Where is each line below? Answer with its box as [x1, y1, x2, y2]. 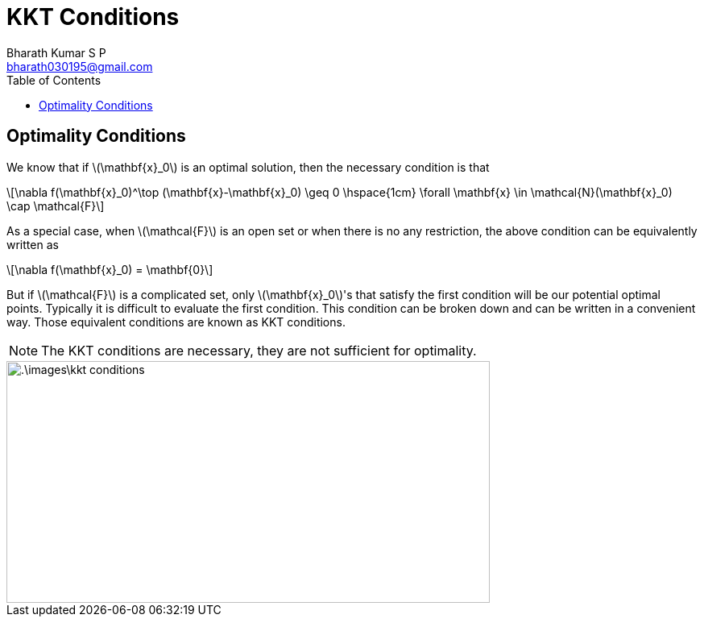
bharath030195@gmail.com [6, 59, 153, 73]
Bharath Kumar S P [6, 45, 106, 60]
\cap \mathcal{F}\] [6, 198, 105, 213]
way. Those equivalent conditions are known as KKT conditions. [6, 314, 346, 329]
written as [6, 237, 59, 251]
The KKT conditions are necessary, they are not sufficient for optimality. [41, 342, 477, 359]
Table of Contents [6, 73, 101, 87]
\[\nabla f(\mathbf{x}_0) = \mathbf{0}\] [6, 262, 213, 276]
